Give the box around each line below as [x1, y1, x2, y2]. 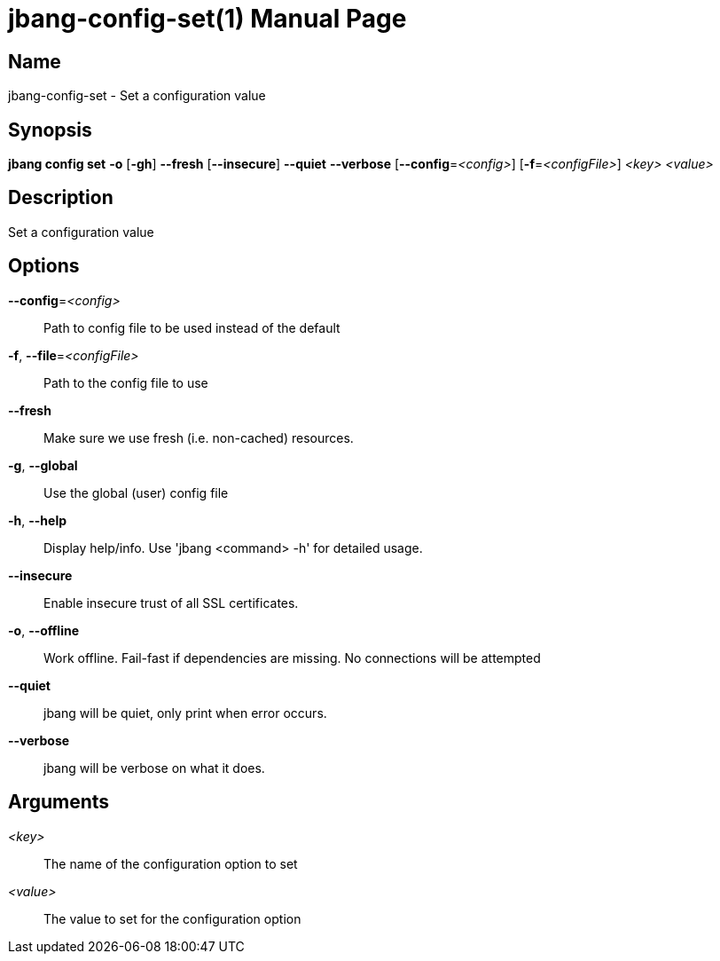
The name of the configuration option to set [43, 855, 298, 871]
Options [8, 255, 80, 278]
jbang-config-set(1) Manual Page [8, 4, 407, 34]
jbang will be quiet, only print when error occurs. [43, 705, 327, 721]
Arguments [8, 791, 110, 814]
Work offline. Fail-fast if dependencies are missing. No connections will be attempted [43, 650, 541, 666]
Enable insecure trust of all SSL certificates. [43, 595, 299, 610]
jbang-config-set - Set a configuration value [8, 88, 266, 104]
